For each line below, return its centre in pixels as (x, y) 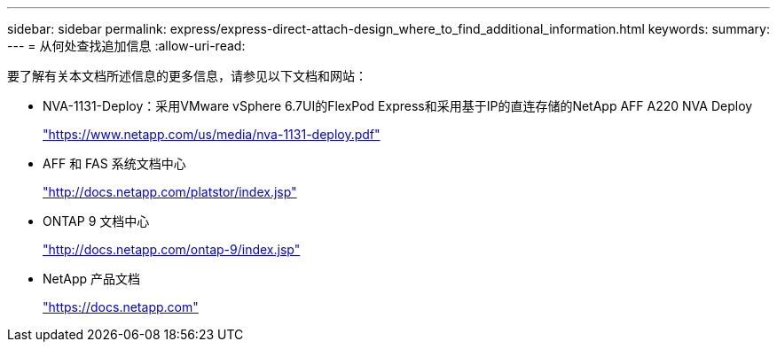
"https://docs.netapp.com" (121, 307)
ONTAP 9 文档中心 (96, 221)
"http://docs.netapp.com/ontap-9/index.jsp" (172, 249)
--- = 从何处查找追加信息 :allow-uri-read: (126, 46)
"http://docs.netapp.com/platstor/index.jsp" (170, 192)
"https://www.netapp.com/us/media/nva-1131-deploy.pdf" (212, 134)
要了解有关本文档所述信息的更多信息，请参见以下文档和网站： (187, 76)
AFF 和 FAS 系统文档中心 (114, 163)
